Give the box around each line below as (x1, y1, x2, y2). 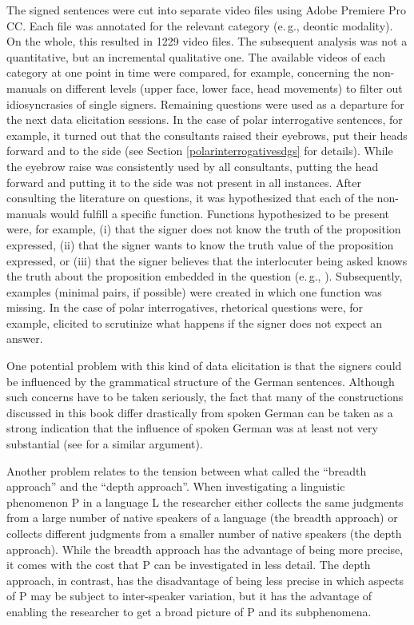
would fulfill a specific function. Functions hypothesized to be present (50, 205, 389, 221)
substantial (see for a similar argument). (6, 436, 203, 452)
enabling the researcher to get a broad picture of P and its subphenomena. (6, 603, 372, 619)
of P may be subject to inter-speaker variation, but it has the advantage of (6, 587, 372, 604)
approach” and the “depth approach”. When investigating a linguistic (6, 478, 345, 495)
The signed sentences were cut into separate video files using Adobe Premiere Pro (6, 2, 406, 18)
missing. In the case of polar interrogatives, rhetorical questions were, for (6, 299, 363, 316)
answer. (6, 330, 43, 347)
